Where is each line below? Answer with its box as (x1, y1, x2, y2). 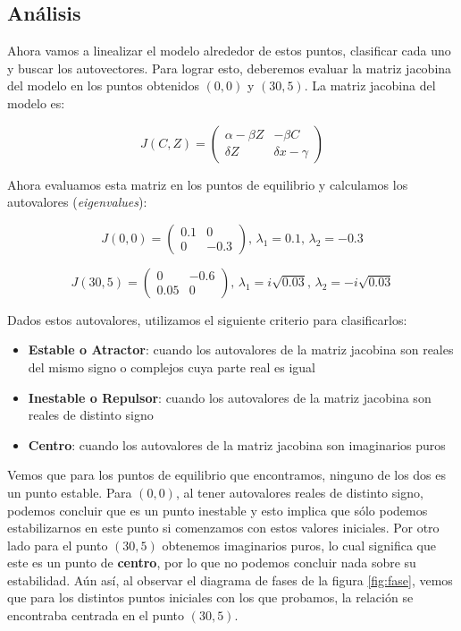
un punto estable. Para (7, 482, 132, 501)
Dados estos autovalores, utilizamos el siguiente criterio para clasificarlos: (7, 310, 407, 328)
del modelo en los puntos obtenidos (7, 76, 199, 95)
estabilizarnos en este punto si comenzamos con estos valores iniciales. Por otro (7, 518, 440, 537)
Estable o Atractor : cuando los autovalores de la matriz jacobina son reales (28, 340, 454, 359)
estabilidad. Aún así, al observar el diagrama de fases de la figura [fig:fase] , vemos (7, 570, 453, 589)
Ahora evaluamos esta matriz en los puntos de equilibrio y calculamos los (7, 175, 408, 193)
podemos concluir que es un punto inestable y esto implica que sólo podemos (7, 500, 428, 519)
